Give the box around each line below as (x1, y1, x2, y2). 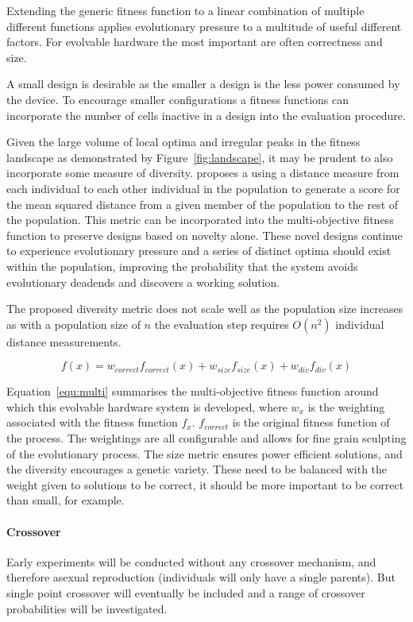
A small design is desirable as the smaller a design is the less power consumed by (6, 75, 400, 92)
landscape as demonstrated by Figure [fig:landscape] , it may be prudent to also (6, 149, 393, 165)
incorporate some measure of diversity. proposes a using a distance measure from (6, 164, 399, 181)
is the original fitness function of (232, 414, 390, 431)
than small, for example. (6, 492, 125, 508)
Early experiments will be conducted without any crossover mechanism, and (6, 553, 376, 570)
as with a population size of (6, 315, 141, 332)
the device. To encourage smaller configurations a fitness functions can (6, 91, 349, 107)
